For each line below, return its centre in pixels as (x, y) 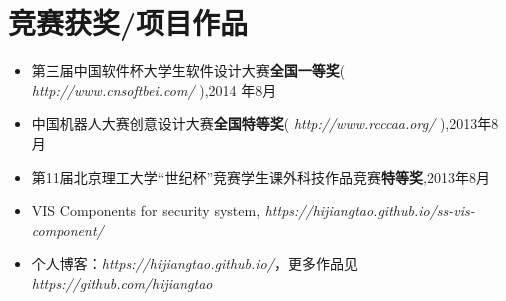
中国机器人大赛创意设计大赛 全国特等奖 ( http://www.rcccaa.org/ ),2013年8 (265, 123)
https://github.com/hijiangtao (122, 282)
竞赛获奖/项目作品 (128, 22)
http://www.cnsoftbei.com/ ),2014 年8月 (154, 89)
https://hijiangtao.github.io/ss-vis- (369, 210)
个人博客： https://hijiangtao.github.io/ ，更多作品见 (194, 263)
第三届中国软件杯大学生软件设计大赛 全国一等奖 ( (188, 70)
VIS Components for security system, (146, 210)
